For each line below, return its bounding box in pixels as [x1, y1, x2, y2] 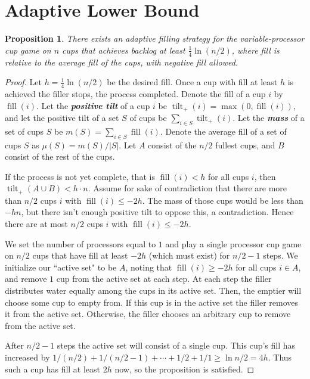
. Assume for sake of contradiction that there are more [88, 182, 287, 194]
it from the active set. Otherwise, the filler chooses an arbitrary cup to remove [5, 307, 291, 320]
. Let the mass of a [232, 111, 305, 124]
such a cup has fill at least [5, 362, 101, 375]
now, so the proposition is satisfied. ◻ [114, 362, 255, 375]
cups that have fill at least [32, 249, 128, 262]
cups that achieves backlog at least [62, 44, 185, 56]
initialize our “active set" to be [5, 260, 117, 273]
